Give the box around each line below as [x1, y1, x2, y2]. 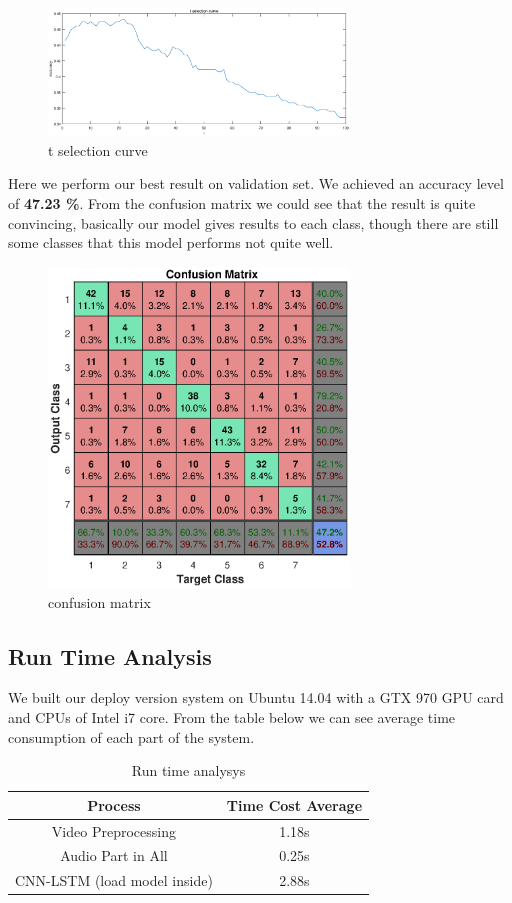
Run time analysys [131, 760, 246, 781]
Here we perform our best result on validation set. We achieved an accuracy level [8, 173, 504, 194]
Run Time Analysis [8, 640, 212, 671]
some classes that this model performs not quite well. [8, 232, 334, 253]
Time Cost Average [226, 794, 363, 815]
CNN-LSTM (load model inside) [15, 870, 213, 891]
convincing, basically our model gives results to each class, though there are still [8, 212, 499, 233]
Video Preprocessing [51, 820, 176, 841]
